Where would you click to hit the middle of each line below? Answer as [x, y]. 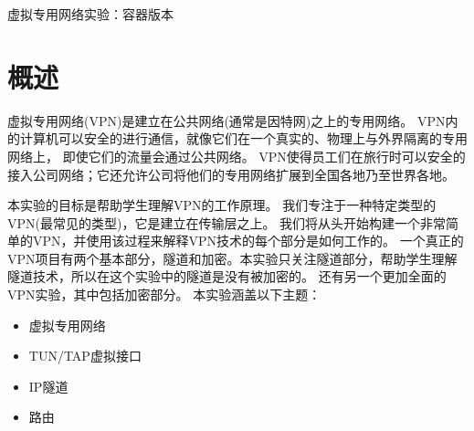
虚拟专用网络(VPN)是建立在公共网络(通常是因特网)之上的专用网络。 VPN [226, 120]
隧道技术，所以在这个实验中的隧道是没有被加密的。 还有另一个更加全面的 [227, 276]
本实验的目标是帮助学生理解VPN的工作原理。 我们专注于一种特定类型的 [222, 205]
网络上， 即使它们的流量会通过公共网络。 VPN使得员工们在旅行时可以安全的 [237, 156]
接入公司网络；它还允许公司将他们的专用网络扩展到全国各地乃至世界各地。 [231, 174]
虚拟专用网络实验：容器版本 [90, 14]
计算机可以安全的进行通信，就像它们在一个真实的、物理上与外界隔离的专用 [243, 138]
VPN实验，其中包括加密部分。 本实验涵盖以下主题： [164, 294]
